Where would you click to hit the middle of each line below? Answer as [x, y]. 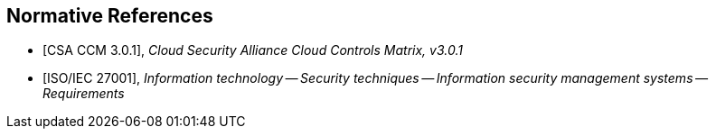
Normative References [110, 16]
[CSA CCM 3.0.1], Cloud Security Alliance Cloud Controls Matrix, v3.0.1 [253, 50]
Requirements [84, 94]
